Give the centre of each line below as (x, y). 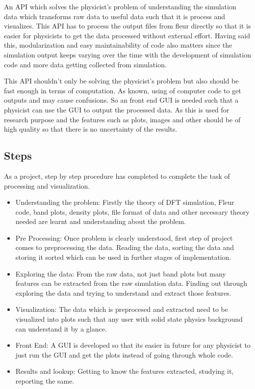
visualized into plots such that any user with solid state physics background (129, 319)
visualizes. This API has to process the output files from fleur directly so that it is (127, 26)
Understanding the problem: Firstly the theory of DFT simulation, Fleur (125, 202)
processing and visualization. (47, 185)
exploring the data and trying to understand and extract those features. (123, 292)
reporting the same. (45, 381)
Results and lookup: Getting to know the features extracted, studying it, (125, 371)
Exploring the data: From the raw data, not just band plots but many (121, 273)
